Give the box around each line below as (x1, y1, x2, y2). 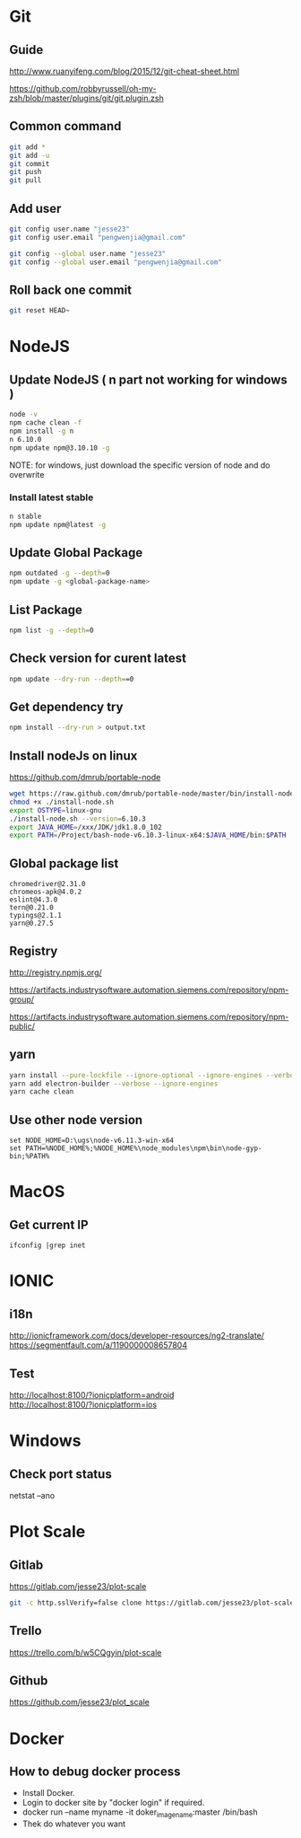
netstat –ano (9, 1490, 56, 1500)
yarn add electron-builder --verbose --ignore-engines (9, 1079, 219, 1088)
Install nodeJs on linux (9, 748, 138, 763)
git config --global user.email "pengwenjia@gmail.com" (9, 258, 222, 267)
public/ (9, 1021, 36, 1032)
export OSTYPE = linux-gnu (9, 805, 102, 814)
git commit (9, 159, 50, 168)
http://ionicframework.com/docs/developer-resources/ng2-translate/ (9, 1331, 264, 1341)
